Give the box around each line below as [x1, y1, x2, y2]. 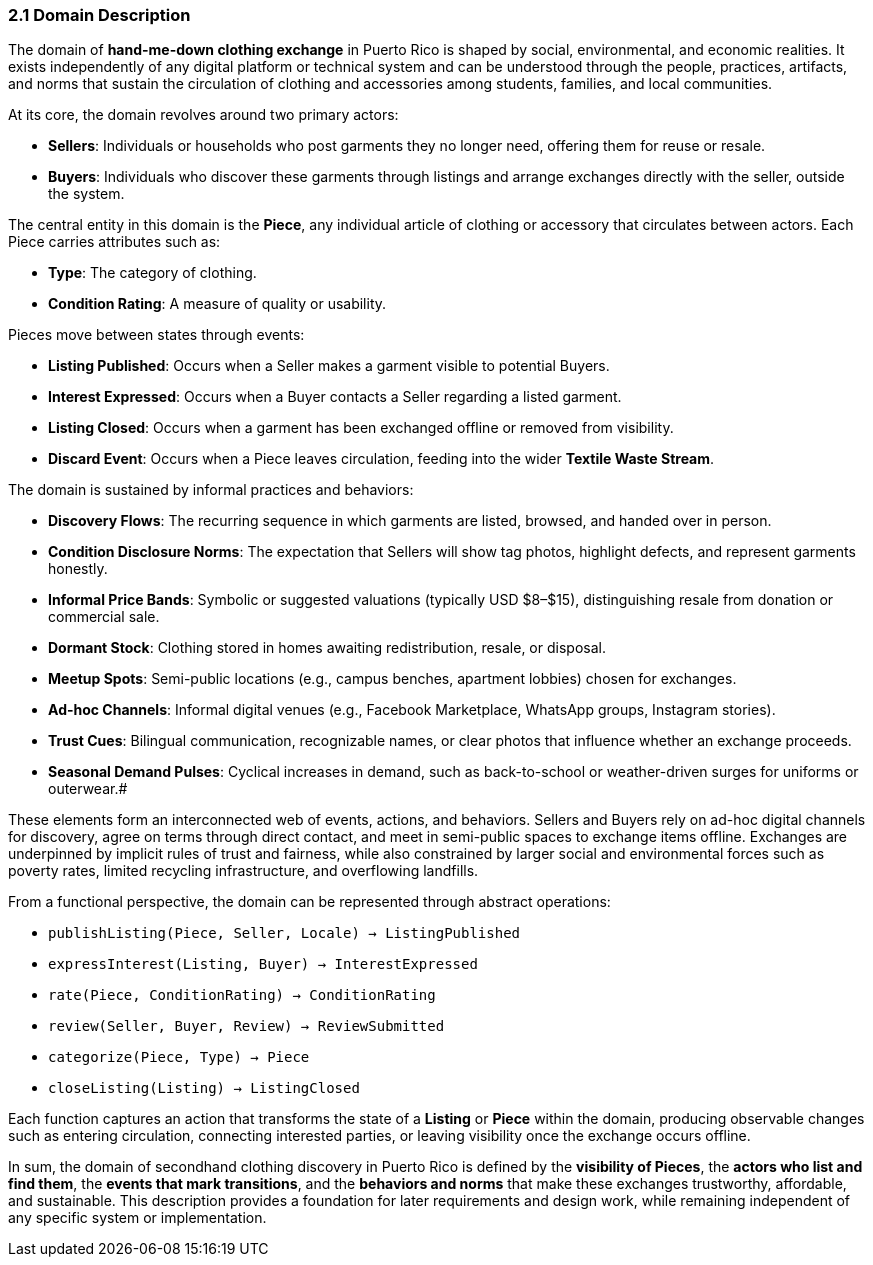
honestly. [48, 560, 108, 578]
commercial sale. [48, 608, 160, 626]
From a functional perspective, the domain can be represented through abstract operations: [8, 893, 611, 911]
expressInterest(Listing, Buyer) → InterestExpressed [48, 956, 478, 973]
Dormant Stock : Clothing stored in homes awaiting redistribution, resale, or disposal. [48, 639, 606, 657]
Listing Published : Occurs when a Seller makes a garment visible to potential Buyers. [48, 357, 610, 375]
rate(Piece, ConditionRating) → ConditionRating [48, 987, 436, 1004]
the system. [48, 185, 125, 203]
